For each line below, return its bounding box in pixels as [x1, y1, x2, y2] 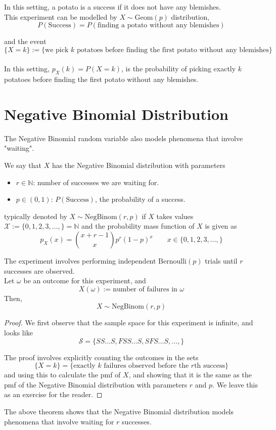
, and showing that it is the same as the [128, 369, 252, 380]
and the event [4, 36, 47, 47]
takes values [156, 210, 194, 221]
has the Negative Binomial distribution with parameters [52, 160, 225, 170]
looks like [4, 327, 33, 338]
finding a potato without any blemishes [97, 22, 219, 29]
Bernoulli [158, 258, 187, 266]
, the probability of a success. [95, 194, 186, 204]
